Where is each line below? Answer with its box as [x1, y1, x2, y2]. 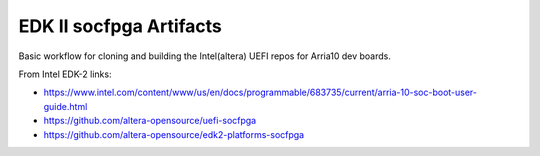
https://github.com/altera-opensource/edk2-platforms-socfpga [43, 128, 305, 140]
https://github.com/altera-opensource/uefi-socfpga [43, 115, 257, 127]
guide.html [43, 100, 88, 112]
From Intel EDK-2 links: [18, 68, 112, 80]
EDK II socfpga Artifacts [18, 15, 222, 37]
